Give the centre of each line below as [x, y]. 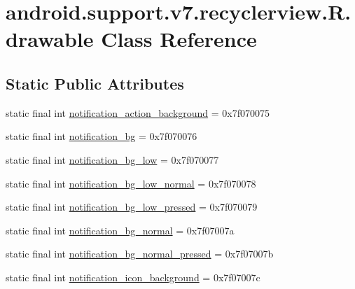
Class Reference [179, 39]
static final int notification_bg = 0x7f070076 [102, 136]
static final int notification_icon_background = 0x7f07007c [133, 277]
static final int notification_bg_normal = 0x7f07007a [120, 230]
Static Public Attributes [95, 83]
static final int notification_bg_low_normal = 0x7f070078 [131, 183]
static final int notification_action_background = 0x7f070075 [138, 112]
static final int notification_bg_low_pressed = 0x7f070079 [132, 207]
